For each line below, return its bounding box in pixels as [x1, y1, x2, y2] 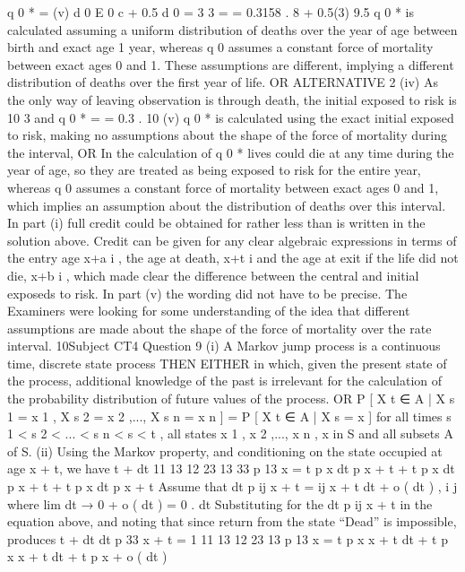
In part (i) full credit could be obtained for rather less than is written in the [7, 213, 426, 232]
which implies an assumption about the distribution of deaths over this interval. [7, 195, 446, 214]
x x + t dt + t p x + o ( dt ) [7, 547, 168, 566]
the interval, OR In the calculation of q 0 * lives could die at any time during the [7, 143, 454, 161]
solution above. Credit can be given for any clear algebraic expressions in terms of [7, 230, 457, 249]
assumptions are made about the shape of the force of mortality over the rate [7, 318, 432, 337]
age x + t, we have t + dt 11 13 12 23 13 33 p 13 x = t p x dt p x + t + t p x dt [7, 459, 455, 478]
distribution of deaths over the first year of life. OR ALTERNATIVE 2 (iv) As [7, 73, 438, 91]
